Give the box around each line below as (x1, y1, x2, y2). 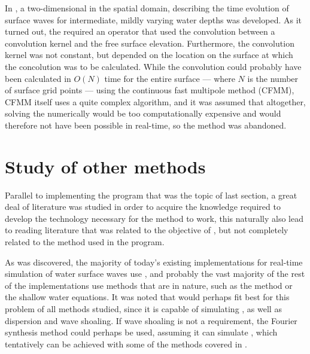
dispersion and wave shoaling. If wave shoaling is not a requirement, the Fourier (5, 314, 297, 326)
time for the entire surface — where (104, 72, 235, 84)
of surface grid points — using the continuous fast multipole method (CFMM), (5, 84, 294, 96)
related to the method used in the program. (5, 236, 165, 248)
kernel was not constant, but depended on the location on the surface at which (5, 48, 293, 61)
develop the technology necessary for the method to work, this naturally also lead (5, 212, 304, 224)
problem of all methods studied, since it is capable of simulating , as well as (5, 303, 282, 315)
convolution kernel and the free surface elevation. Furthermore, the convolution (5, 36, 294, 49)
